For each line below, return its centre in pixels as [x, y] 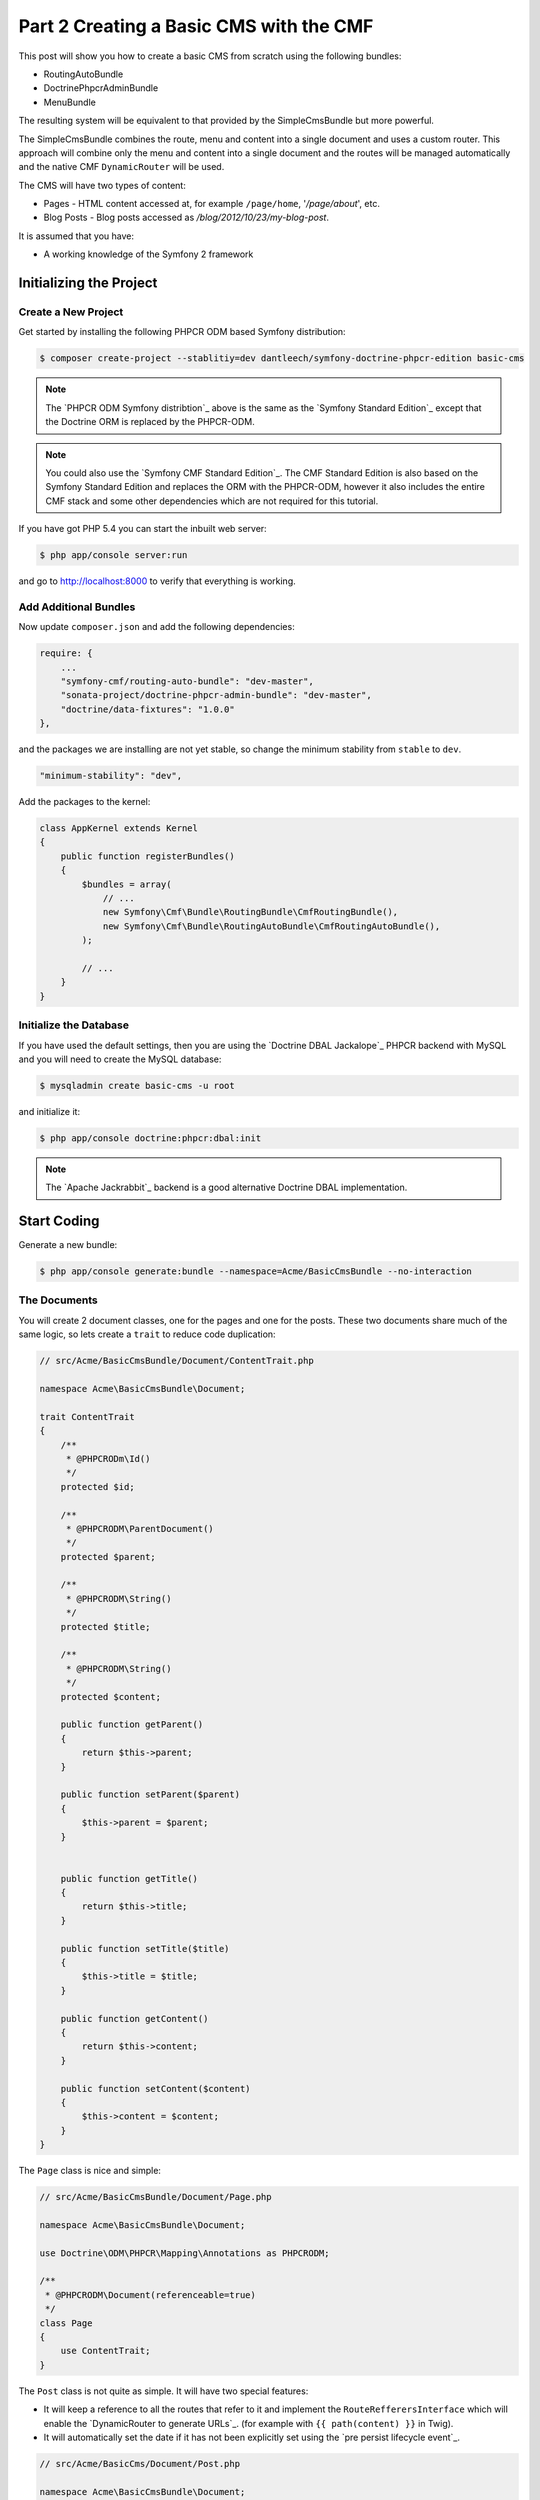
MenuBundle [70, 102]
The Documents [58, 1300]
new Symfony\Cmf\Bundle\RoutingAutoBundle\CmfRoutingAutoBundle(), [271, 926]
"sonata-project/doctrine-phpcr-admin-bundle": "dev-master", [216, 695]
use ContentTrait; [105, 2351]
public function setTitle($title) [145, 1948]
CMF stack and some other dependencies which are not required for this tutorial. [212, 501]
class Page [66, 2323]
